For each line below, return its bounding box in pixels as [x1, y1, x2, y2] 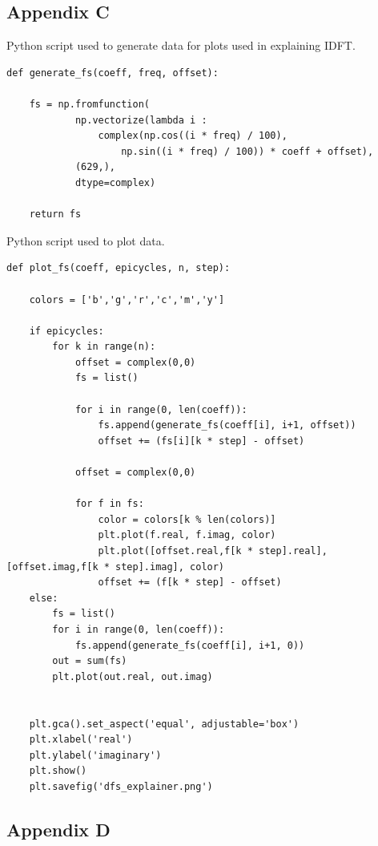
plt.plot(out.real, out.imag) [52, 670, 213, 682]
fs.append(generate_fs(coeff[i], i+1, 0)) [74, 639, 305, 651]
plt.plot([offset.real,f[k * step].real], [98, 545, 328, 557]
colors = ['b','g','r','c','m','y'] [29, 293, 225, 306]
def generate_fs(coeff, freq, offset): [6, 67, 219, 79]
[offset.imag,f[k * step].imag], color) [6, 561, 225, 573]
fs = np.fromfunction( [29, 98, 150, 110]
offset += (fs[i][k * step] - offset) [98, 435, 305, 447]
